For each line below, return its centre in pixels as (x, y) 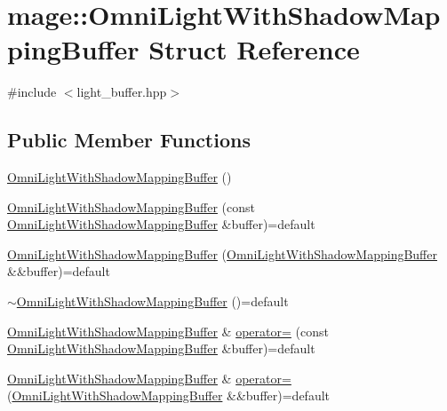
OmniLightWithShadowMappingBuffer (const (132, 206)
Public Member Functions (129, 140)
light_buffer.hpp (122, 92)
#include (32, 92)
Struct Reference (254, 49)
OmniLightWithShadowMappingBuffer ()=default (152, 301)
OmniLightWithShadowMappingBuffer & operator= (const (168, 331)
